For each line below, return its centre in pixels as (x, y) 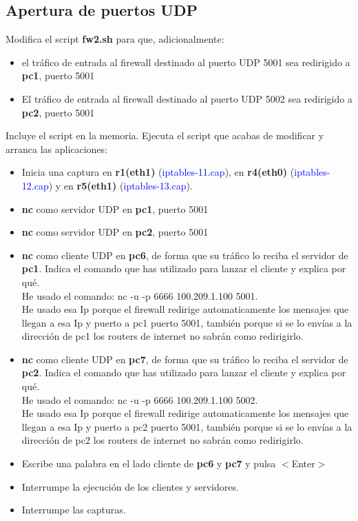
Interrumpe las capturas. (74, 510)
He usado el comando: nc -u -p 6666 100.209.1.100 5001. (140, 295)
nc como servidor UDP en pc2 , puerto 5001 (115, 232)
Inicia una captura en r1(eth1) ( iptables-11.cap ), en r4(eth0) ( (158, 172)
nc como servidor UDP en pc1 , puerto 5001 (115, 208)
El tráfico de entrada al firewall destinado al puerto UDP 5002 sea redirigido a (187, 98)
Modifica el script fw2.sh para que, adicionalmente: (115, 39)
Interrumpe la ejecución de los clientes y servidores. (130, 486)
